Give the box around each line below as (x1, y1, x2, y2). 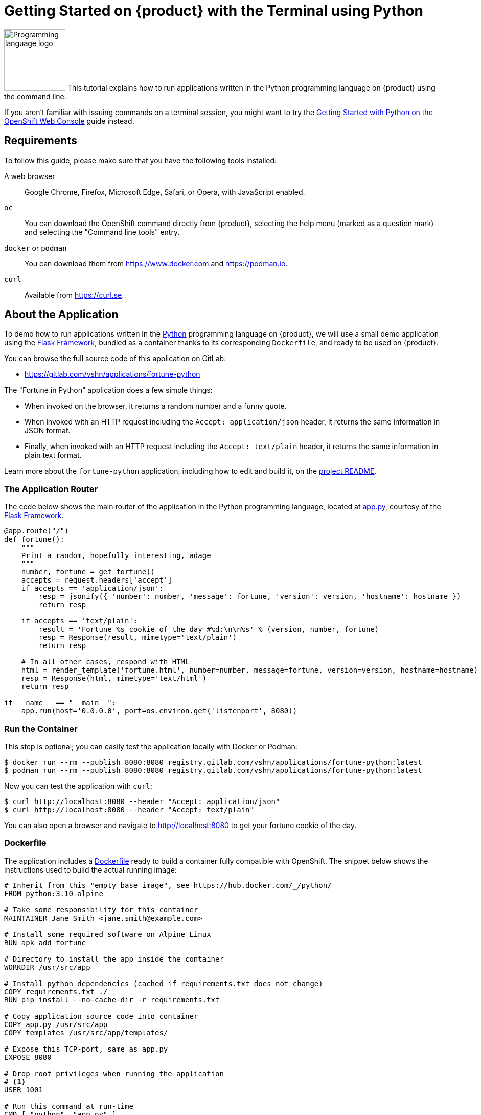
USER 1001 (4, 1085, 43, 1094)
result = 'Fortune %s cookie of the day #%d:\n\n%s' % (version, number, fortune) (38, 625, 379, 634)
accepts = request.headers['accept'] (21, 576, 172, 585)
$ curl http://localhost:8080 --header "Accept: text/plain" (4, 805, 254, 814)
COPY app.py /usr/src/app (4, 1020, 108, 1029)
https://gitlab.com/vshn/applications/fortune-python (25, 370, 200, 379)
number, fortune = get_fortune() (21, 568, 155, 576)
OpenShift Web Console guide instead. (4, 116, 134, 125)
